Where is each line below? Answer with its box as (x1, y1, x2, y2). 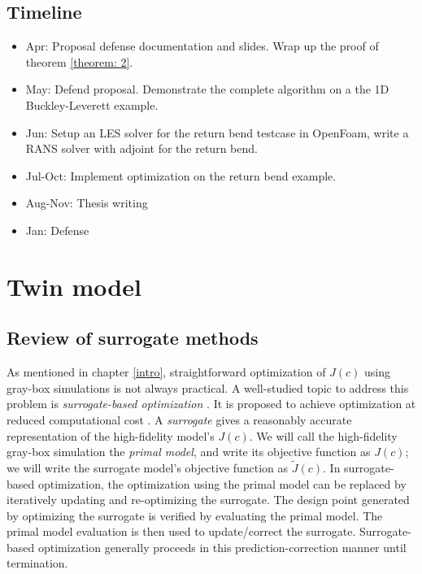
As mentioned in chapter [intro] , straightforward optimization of (7, 363, 326, 380)
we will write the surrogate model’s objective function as (7, 459, 289, 476)
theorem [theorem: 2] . (25, 53, 133, 70)
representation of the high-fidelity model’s (7, 427, 215, 444)
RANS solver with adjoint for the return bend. (25, 140, 258, 157)
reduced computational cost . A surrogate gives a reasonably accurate (7, 411, 352, 428)
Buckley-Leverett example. (25, 96, 159, 113)
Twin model (7, 269, 141, 302)
